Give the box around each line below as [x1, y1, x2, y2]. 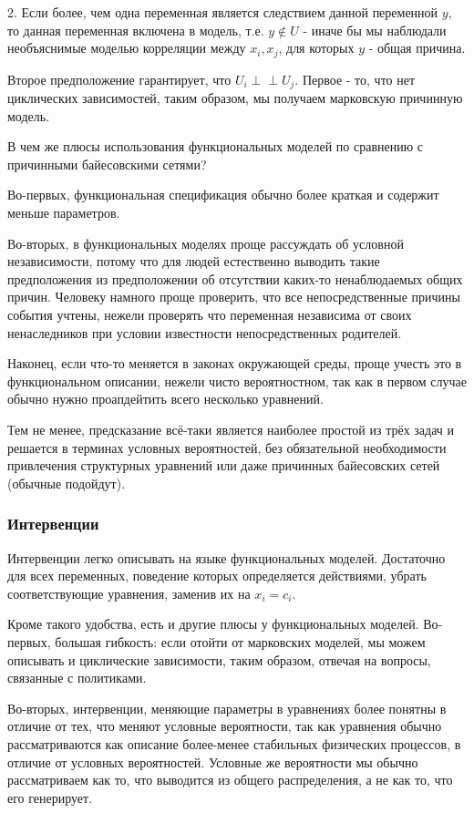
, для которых [278, 38, 355, 57]
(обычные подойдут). [7, 473, 126, 492]
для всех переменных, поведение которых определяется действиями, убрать [7, 566, 427, 585]
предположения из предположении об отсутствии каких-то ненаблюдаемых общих [7, 269, 463, 288]
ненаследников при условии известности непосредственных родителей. [7, 323, 402, 342]
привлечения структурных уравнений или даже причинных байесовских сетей [7, 456, 440, 475]
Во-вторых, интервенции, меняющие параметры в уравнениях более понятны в [7, 698, 447, 717]
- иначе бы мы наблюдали [303, 20, 447, 39]
